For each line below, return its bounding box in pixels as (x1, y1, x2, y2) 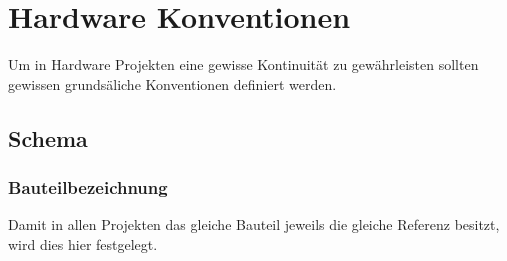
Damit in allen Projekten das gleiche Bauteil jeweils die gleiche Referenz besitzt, (8, 214, 500, 235)
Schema (8, 122, 88, 153)
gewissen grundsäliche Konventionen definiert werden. (8, 73, 337, 94)
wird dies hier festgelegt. (8, 233, 158, 254)
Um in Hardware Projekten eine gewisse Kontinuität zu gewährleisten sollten (8, 54, 479, 75)
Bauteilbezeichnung (8, 175, 168, 200)
